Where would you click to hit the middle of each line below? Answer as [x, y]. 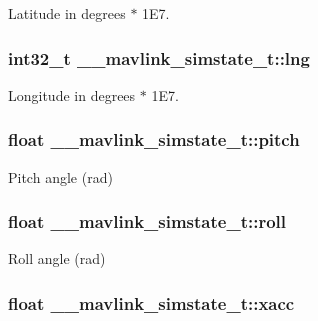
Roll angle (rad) [57, 258]
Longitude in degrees [72, 94]
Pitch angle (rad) [60, 176]
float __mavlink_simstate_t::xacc [151, 302]
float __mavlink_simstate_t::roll [147, 221]
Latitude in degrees [67, 13]
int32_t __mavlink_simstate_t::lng [159, 57]
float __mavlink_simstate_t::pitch [154, 139]
